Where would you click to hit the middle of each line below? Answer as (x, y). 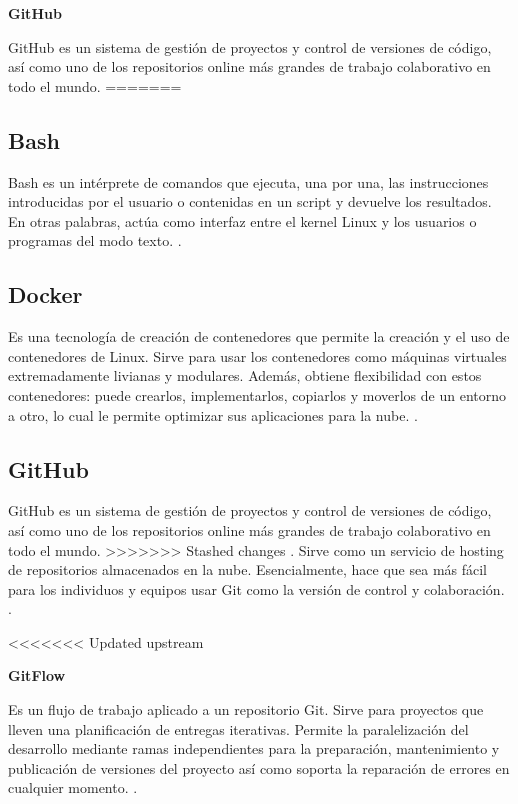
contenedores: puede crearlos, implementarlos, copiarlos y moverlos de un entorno (257, 394)
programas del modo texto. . (95, 240)
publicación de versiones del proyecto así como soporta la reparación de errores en (259, 767)
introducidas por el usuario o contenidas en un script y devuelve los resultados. (250, 201)
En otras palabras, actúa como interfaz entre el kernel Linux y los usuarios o (242, 220)
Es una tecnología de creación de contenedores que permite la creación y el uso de (259, 336)
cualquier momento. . (73, 787)
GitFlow (37, 675)
